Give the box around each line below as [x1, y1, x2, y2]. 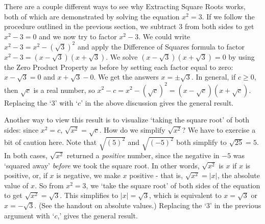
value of [4, 180, 29, 190]
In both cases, [4, 150, 47, 161]
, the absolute [217, 170, 260, 181]
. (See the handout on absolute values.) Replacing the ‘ [34, 200, 207, 211]
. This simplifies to [60, 190, 118, 201]
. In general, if [191, 71, 236, 82]
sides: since [4, 124, 39, 135]
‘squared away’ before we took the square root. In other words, [4, 160, 200, 170]
